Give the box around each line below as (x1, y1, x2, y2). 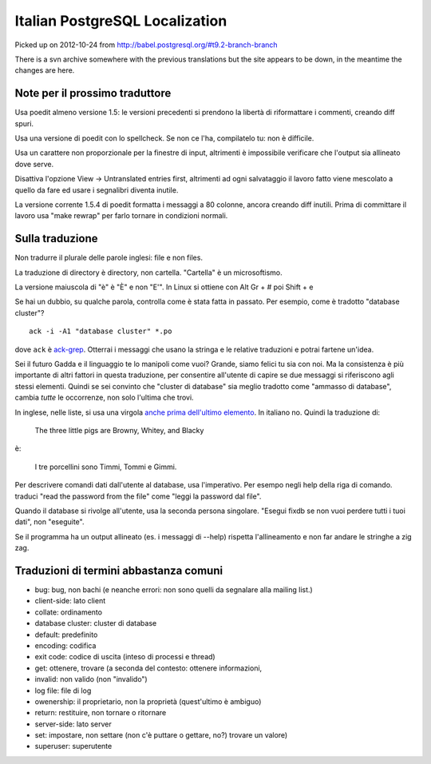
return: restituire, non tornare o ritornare (34, 708, 167, 718)
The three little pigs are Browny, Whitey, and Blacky (34, 425, 204, 435)
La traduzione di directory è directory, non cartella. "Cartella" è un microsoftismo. (14, 268, 283, 277)
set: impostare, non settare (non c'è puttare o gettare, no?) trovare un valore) (34, 730, 288, 740)
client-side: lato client (34, 596, 106, 606)
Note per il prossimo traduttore (14, 86, 172, 100)
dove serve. (14, 159, 54, 169)
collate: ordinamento (34, 607, 103, 617)
